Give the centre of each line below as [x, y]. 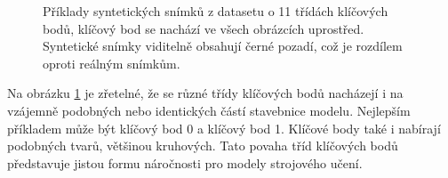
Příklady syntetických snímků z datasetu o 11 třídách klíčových [216, 11]
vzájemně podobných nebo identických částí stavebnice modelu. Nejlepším [209, 110]
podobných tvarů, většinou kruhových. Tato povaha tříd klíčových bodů [203, 146]
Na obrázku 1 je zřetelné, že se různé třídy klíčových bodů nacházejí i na [205, 93]
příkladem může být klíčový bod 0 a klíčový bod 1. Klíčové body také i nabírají [224, 128]
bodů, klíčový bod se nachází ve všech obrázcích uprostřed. [204, 28]
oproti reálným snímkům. [112, 63]
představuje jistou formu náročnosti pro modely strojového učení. [185, 162]
